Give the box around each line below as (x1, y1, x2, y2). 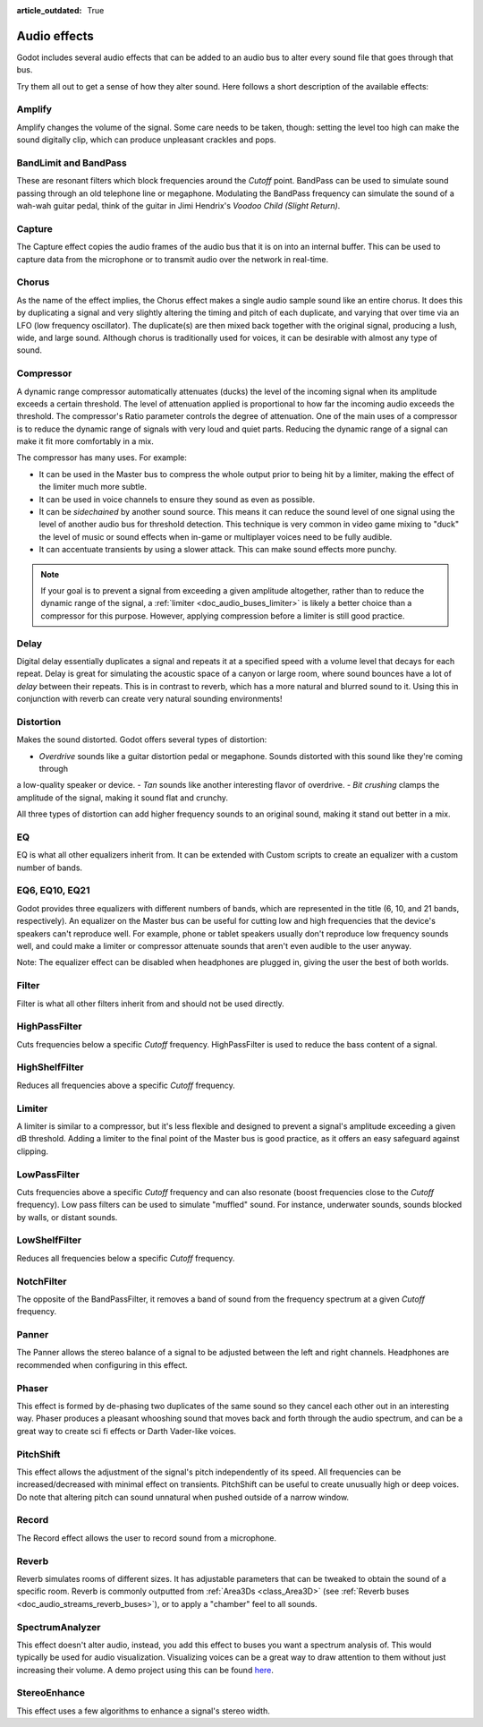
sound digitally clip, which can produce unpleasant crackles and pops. (16, 134, 276, 145)
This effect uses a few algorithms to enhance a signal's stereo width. (16, 1706, 270, 1716)
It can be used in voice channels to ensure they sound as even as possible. (38, 493, 316, 505)
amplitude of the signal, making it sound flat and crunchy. (16, 792, 228, 803)
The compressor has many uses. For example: (16, 452, 187, 463)
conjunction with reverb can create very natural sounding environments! (16, 694, 283, 705)
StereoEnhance (16, 1687, 85, 1699)
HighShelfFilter (16, 1061, 84, 1073)
